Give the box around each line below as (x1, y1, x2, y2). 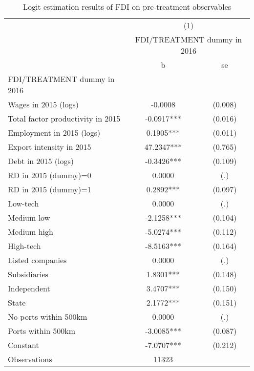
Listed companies (8, 254, 67, 266)
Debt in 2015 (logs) (8, 155, 74, 166)
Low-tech (8, 198, 39, 209)
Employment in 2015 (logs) (8, 127, 101, 138)
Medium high (8, 226, 53, 237)
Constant (8, 339, 39, 350)
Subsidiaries (8, 268, 48, 280)
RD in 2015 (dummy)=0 (8, 169, 91, 181)
